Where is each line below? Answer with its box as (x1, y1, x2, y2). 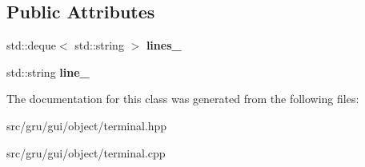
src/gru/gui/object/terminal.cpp (6, 144, 166, 161)
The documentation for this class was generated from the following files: (6, 90, 359, 107)
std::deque (6, 37, 56, 54)
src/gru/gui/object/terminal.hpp (6, 117, 167, 133)
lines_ (146, 37, 182, 54)
